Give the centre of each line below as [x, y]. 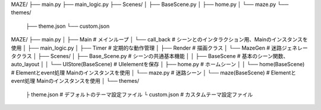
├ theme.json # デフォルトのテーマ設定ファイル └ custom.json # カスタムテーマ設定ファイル [139, 94]
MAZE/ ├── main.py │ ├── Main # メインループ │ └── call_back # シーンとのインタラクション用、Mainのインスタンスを [160, 40]
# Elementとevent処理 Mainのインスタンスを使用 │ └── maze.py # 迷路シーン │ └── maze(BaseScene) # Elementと [154, 72]
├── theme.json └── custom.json [68, 26]
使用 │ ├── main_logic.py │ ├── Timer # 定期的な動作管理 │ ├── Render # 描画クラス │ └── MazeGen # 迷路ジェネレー [160, 48]
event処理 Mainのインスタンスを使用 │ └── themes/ [75, 81]
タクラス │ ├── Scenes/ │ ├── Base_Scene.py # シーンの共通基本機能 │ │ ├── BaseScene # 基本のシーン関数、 [150, 56]
